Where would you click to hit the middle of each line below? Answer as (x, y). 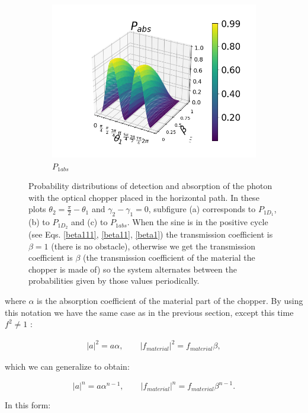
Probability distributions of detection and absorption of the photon (150, 186)
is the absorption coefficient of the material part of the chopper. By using (170, 300)
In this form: (28, 405)
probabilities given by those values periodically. (114, 281)
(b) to (39, 222)
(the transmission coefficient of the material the (169, 257)
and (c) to (89, 222)
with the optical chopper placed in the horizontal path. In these (144, 197)
